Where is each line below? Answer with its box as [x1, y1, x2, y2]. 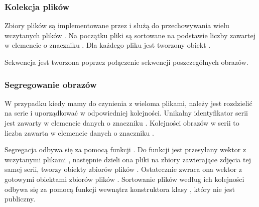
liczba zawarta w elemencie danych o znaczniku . [5, 127, 154, 138]
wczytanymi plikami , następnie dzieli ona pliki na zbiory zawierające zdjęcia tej [5, 154, 251, 164]
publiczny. [5, 193, 36, 204]
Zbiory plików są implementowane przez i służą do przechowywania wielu [5, 20, 229, 31]
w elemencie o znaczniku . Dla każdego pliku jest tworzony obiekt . [5, 40, 211, 50]
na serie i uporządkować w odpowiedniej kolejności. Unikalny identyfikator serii [5, 108, 248, 118]
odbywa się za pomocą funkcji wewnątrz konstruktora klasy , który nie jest [5, 183, 235, 194]
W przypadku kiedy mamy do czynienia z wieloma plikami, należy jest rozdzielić [5, 97, 252, 108]
